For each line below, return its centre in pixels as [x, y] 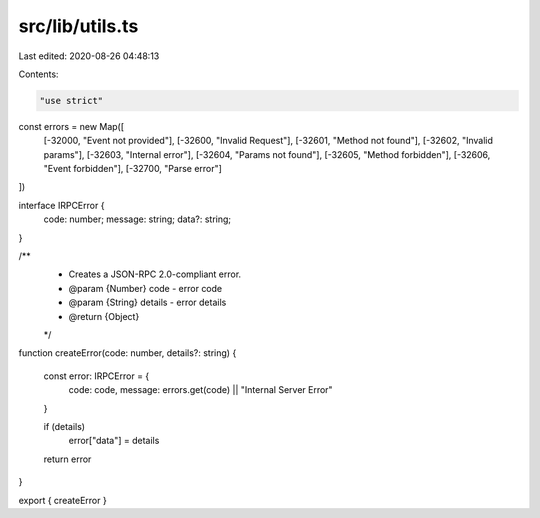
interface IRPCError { [61, 205]
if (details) [64, 426]
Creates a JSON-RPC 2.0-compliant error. [155, 274]
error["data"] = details [114, 441]
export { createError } [62, 500]
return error [67, 459]
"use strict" [71, 100]
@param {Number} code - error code [145, 288]
